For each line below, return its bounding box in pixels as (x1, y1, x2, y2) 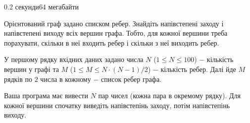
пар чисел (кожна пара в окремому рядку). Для (98, 90, 241, 101)
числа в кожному (40, 73, 91, 84)
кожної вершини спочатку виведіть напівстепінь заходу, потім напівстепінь (4, 100, 230, 110)
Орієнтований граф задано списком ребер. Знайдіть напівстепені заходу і (4, 18, 224, 28)
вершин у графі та (4, 63, 59, 74)
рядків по (4, 73, 33, 84)
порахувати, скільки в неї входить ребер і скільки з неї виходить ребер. (4, 37, 219, 48)
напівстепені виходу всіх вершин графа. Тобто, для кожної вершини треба (4, 28, 228, 38)
